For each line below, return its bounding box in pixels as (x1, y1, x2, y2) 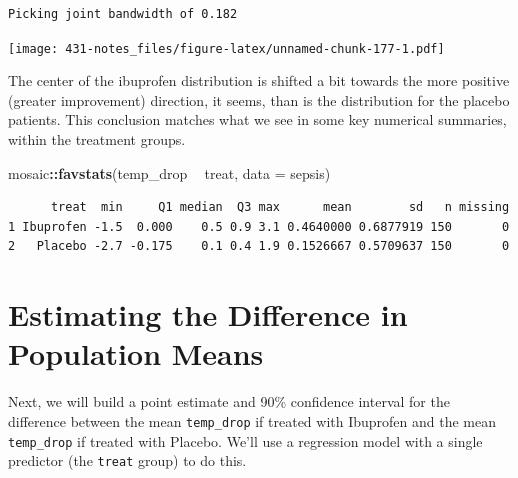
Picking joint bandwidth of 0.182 (8, 7, 238, 21)
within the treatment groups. (8, 129, 186, 150)
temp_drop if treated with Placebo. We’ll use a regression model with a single (8, 430, 483, 451)
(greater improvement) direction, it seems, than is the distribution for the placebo (8, 89, 510, 110)
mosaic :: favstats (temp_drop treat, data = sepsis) (8, 162, 331, 183)
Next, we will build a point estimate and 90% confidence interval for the (8, 391, 450, 412)
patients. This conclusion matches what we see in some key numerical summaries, (8, 109, 507, 130)
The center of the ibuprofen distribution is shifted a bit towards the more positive (8, 70, 510, 91)
